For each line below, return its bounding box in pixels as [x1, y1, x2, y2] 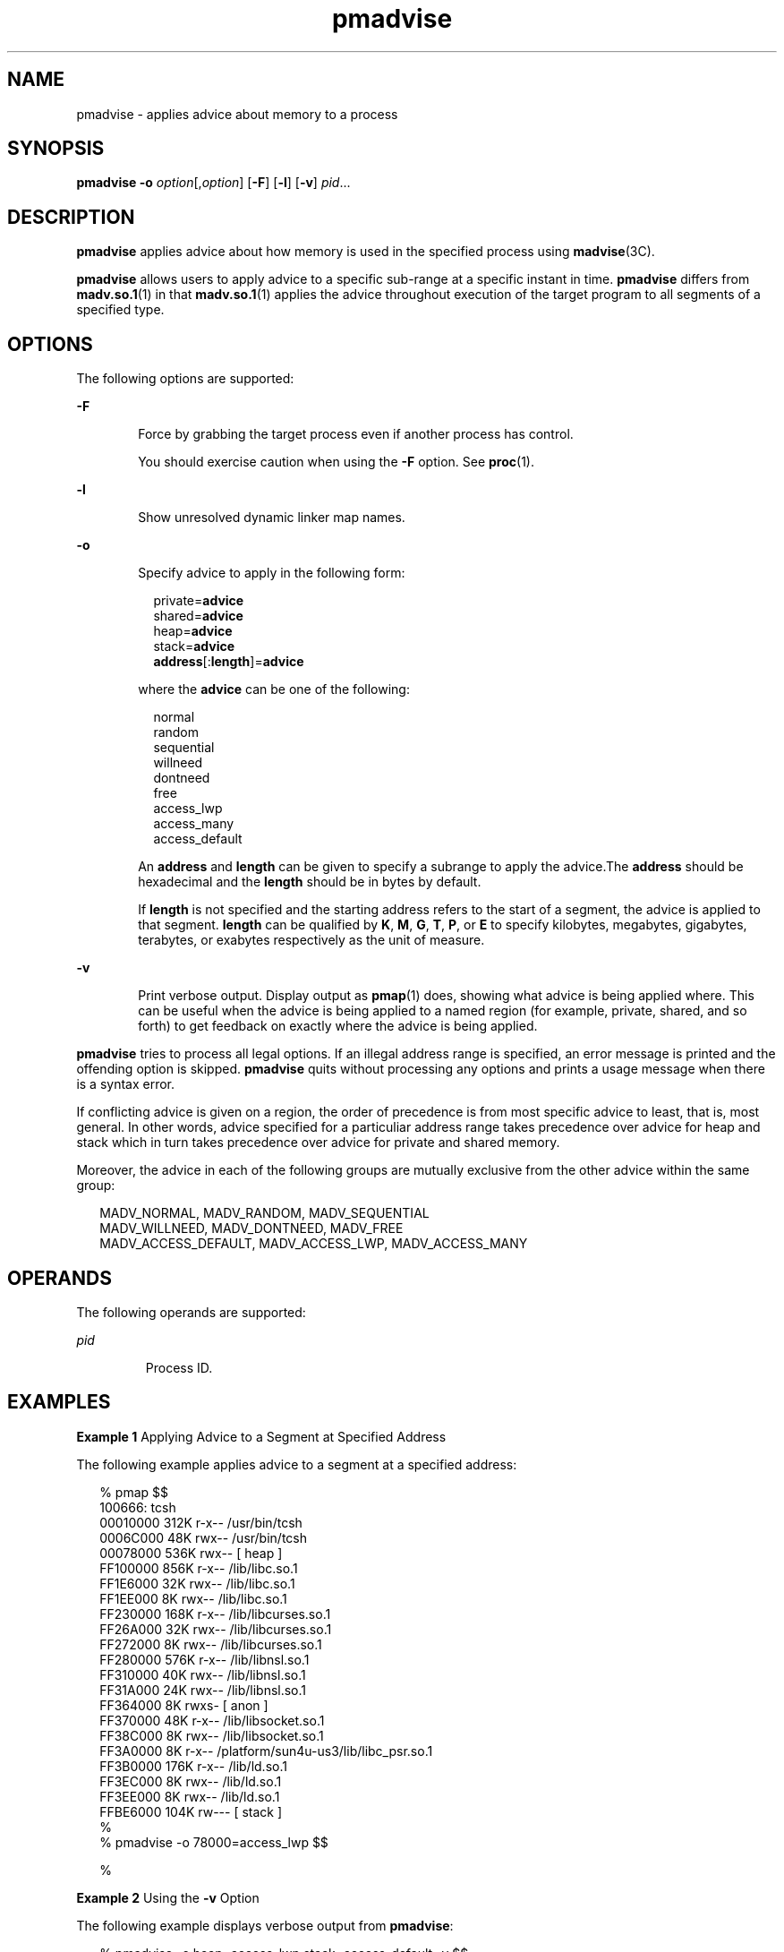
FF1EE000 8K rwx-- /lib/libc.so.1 [99, 1590, 287, 1606]
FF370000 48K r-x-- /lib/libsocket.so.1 [99, 1712, 325, 1728]
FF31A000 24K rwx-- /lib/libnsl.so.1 [99, 1682, 307, 1698]
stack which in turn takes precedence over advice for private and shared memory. [76, 1134, 560, 1151]
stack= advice [153, 638, 235, 655]
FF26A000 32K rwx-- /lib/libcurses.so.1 [99, 1621, 332, 1637]
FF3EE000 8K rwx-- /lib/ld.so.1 [99, 1788, 280, 1804]
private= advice [153, 593, 244, 609]
